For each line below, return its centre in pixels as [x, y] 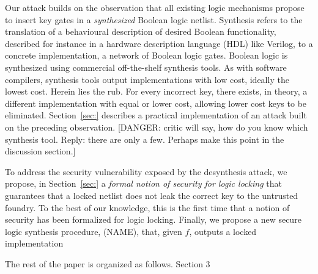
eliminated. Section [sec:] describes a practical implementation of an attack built [156, 115]
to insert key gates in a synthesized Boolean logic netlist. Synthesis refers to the [154, 19]
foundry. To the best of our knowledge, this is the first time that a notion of [147, 207]
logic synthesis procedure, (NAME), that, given [94, 231]
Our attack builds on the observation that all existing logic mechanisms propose [155, 7]
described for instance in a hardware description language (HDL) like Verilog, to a [159, 43]
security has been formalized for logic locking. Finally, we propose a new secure [153, 219]
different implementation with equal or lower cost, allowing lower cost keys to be [156, 103]
